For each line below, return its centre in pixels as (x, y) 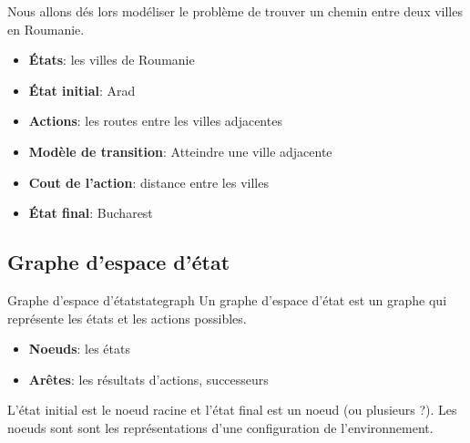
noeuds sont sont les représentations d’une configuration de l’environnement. (220, 427)
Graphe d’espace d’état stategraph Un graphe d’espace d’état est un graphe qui (227, 299)
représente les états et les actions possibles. (127, 318)
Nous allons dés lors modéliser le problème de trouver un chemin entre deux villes (235, 11)
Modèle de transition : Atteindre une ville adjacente (180, 151)
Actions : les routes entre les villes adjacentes (155, 121)
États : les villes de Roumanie (112, 60)
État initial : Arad (82, 90)
